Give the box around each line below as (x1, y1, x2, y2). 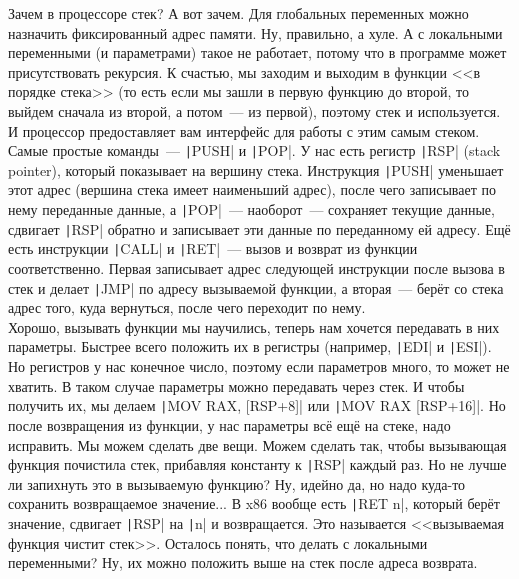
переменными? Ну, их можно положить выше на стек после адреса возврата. (8, 552, 478, 573)
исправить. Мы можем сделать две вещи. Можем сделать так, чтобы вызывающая (8, 434, 507, 455)
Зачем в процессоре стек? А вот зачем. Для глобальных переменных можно (8, 3, 469, 23)
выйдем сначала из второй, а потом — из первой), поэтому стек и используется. (8, 100, 501, 121)
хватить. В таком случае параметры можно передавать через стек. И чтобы (8, 375, 465, 396)
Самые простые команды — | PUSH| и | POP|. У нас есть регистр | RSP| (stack (8, 140, 501, 161)
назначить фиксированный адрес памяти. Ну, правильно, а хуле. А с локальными (8, 22, 503, 43)
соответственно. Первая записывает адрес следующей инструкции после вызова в (8, 258, 505, 279)
